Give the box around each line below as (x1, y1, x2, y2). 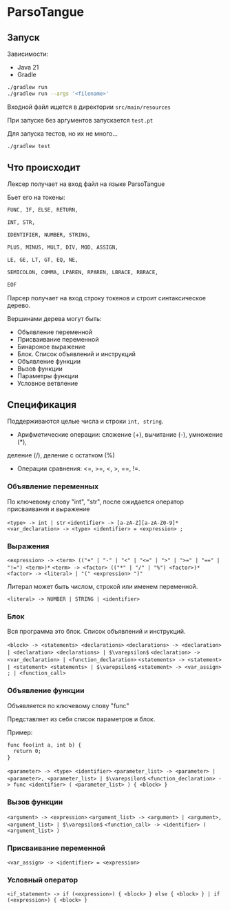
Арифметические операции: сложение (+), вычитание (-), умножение (17, 431, 223, 439)
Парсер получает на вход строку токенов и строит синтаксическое (7, 293, 207, 302)
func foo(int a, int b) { (7, 741, 81, 748)
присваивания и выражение (7, 504, 90, 513)
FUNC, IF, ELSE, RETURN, (7, 207, 79, 214)
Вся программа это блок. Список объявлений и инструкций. (7, 628, 186, 636)
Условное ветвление (17, 379, 79, 387)
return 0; (13, 748, 41, 755)
